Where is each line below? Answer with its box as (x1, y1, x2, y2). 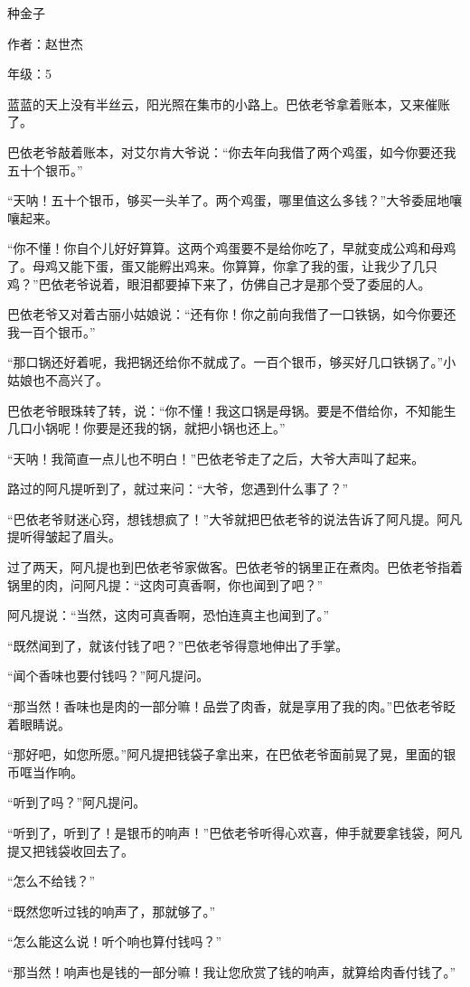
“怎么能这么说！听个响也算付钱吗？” (7, 932, 222, 951)
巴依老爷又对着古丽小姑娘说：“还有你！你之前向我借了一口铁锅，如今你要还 (7, 305, 456, 324)
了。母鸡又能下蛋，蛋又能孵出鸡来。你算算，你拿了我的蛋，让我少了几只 (7, 256, 437, 275)
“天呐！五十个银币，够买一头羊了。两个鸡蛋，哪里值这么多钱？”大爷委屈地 (7, 191, 450, 210)
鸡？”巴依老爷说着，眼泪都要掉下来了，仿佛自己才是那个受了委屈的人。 (7, 274, 431, 293)
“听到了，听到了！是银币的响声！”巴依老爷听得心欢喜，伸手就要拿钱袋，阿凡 (7, 823, 463, 841)
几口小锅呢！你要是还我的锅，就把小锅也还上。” (7, 418, 286, 437)
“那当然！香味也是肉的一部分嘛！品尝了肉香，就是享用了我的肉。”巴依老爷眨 (7, 697, 456, 716)
